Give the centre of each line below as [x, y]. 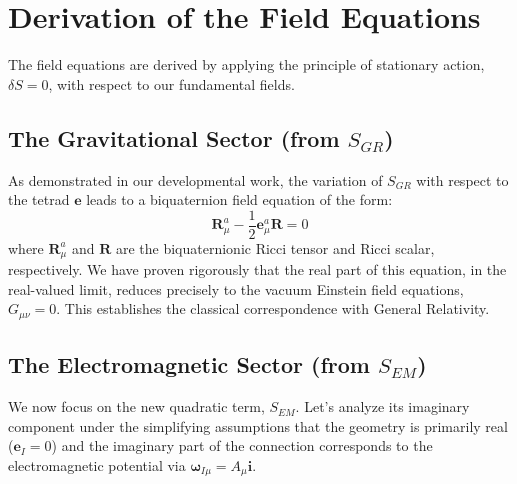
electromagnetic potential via [97, 464]
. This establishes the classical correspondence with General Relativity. [273, 308]
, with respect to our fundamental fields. [171, 83]
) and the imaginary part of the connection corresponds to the [242, 445]
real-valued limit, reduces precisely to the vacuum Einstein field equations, [236, 288]
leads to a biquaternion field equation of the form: [239, 199]
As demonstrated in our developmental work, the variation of [195, 179]
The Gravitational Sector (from [174, 137]
